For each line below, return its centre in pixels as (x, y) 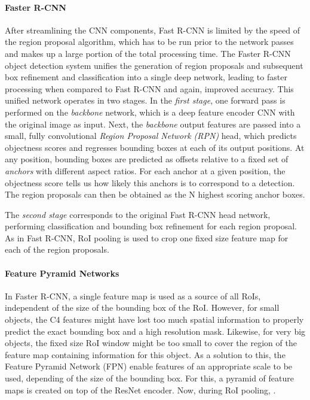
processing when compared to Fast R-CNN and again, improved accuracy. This (149, 88)
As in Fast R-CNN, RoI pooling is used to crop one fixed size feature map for (147, 237)
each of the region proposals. (57, 249)
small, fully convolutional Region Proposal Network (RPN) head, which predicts (151, 136)
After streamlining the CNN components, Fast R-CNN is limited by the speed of (152, 30)
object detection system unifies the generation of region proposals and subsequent (154, 65)
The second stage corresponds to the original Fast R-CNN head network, (138, 214)
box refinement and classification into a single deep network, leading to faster (146, 77)
